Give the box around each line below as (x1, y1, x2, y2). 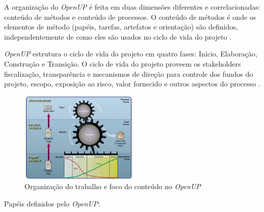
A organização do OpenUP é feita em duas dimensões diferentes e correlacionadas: (4, 2, 260, 12)
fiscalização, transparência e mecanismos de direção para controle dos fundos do (4, 68, 253, 79)
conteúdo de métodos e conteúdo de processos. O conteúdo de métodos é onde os (4, 11, 256, 22)
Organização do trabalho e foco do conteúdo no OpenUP (24, 180, 201, 191)
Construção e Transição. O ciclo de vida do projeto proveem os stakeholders (4, 58, 241, 69)
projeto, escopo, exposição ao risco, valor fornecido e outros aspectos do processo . (4, 78, 260, 89)
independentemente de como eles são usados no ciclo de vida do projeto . (4, 31, 231, 42)
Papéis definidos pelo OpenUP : (4, 198, 100, 208)
